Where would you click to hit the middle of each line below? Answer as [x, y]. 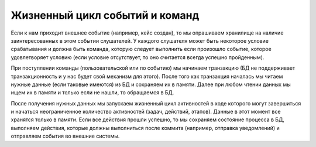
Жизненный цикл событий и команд [105, 15]
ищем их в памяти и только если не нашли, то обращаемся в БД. [92, 93]
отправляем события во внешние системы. [65, 136]
